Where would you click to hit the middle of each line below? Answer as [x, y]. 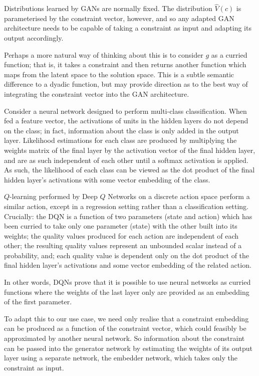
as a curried [229, 54]
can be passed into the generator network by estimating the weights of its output [128, 348]
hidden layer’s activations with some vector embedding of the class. [107, 179]
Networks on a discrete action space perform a [179, 196]
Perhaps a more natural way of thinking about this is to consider [104, 54]
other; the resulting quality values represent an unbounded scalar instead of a [123, 245]
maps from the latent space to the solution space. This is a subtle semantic [119, 74]
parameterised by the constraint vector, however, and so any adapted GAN [119, 18]
